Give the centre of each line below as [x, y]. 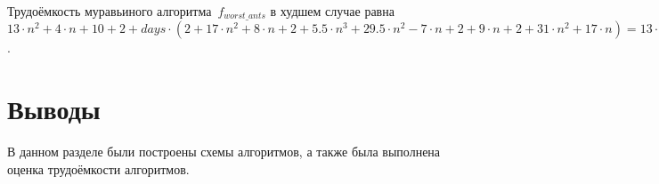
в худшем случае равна [332, 11]
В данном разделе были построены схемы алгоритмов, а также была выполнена [224, 152]
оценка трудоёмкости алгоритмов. [98, 168]
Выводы [54, 109]
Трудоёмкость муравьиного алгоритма [110, 11]
